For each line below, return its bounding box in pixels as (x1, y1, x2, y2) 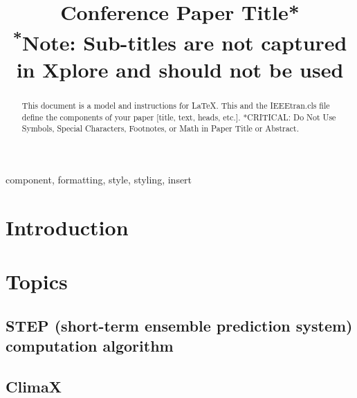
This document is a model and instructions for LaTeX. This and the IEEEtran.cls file (21, 99, 330, 111)
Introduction (6, 212, 129, 241)
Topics (6, 267, 68, 295)
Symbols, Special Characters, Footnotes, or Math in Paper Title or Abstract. (21, 123, 299, 134)
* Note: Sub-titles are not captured (12, 25, 347, 56)
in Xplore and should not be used (16, 55, 344, 83)
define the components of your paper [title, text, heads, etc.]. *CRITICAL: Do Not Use (21, 111, 336, 123)
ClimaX (6, 375, 62, 397)
